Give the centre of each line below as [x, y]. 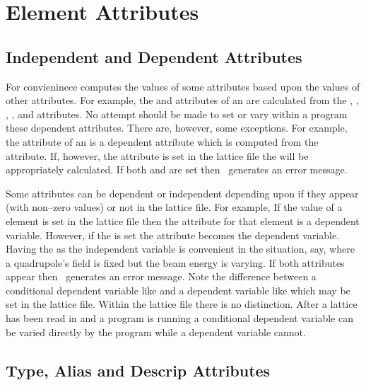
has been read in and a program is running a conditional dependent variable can [179, 318]
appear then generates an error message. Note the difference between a [161, 276]
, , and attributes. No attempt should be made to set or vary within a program [177, 114]
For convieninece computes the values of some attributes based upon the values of [183, 86]
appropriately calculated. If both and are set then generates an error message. [177, 169]
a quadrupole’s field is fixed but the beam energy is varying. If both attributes [175, 262]
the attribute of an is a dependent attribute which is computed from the [162, 141]
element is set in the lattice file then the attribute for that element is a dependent [183, 220]
